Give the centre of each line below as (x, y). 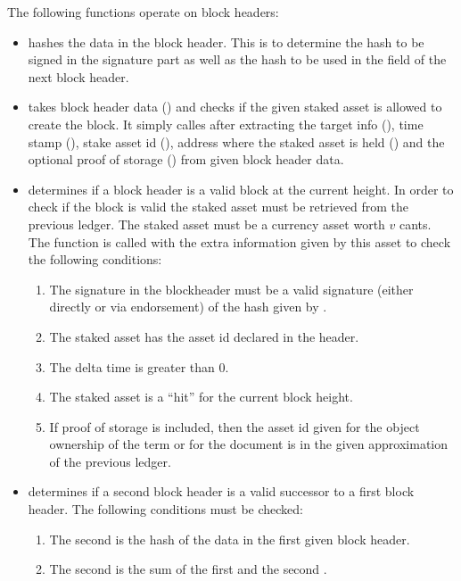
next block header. (78, 76)
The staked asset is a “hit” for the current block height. (201, 397)
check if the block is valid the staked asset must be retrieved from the (218, 207)
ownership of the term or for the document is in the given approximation (249, 444)
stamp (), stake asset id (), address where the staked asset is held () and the (236, 141)
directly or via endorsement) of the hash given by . (188, 307)
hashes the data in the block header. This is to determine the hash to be (226, 41)
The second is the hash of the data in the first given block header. (230, 539)
